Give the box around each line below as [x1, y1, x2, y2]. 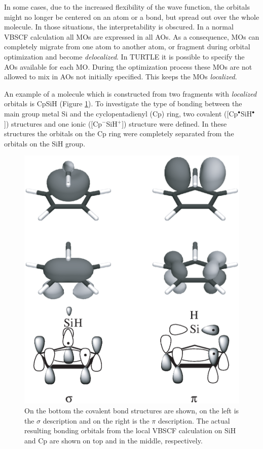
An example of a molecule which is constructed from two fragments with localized [4, 88, 257, 99]
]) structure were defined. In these [122, 118, 227, 129]
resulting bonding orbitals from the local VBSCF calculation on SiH [24, 425, 236, 436]
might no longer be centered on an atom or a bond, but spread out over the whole [4, 11, 259, 22]
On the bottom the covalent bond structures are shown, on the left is [24, 405, 239, 416]
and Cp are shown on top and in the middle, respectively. [24, 435, 203, 445]
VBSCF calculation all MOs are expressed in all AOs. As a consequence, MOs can [4, 31, 259, 42]
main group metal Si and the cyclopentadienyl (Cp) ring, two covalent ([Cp [4, 108, 238, 118]
